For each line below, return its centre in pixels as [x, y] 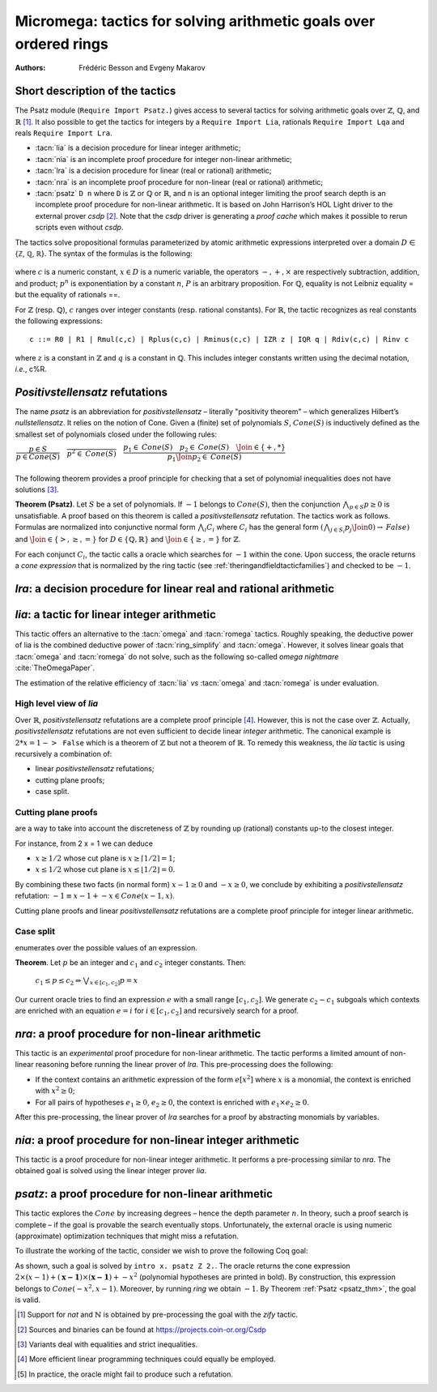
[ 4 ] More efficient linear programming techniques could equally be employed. [146, 1359]
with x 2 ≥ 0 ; [55, 1090]
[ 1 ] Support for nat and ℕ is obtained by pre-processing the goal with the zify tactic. [158, 1315]
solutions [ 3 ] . [37, 489]
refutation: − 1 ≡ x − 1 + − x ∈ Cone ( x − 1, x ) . [95, 896]
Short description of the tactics [95, 91]
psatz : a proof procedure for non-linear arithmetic [144, 1194]
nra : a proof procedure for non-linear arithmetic [138, 1033]
